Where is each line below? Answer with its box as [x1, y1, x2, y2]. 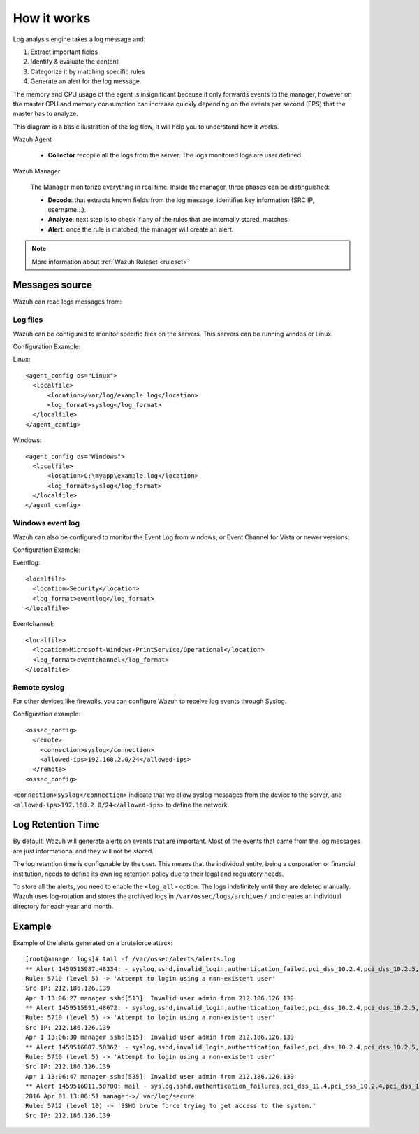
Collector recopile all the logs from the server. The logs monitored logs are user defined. [47, 151, 303, 160]
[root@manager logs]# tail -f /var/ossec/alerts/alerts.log [25, 955, 235, 963]
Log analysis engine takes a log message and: [13, 35, 146, 43]
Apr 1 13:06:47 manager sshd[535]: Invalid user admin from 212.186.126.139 [25, 1072, 295, 1080]
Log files [13, 315, 43, 325]
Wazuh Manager [13, 166, 61, 175]
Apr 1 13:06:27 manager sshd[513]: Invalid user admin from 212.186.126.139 [25, 994, 295, 1002]
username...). [47, 206, 87, 214]
